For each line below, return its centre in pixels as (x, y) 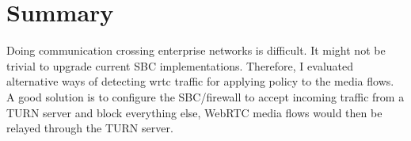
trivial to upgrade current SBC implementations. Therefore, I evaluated (180, 65)
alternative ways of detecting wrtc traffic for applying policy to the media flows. (200, 81)
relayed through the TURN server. (90, 128)
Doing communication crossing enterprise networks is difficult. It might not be (196, 50)
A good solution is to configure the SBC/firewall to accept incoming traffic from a (205, 96)
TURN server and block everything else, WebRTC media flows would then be (194, 112)
